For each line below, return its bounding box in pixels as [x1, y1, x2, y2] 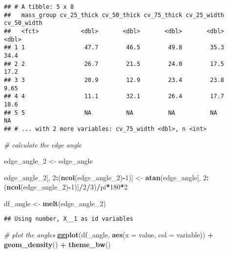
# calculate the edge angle [4, 139, 82, 149]
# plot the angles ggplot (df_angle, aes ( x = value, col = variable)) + [4, 230, 214, 240]
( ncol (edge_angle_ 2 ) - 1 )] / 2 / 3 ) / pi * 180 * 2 [4, 182, 128, 192]
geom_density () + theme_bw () [4, 239, 111, 249]
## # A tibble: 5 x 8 [4, 3, 74, 10]
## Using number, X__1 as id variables [4, 215, 133, 223]
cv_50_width [4, 20, 42, 27]
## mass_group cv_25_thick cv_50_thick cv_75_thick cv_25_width [4, 11, 225, 19]
